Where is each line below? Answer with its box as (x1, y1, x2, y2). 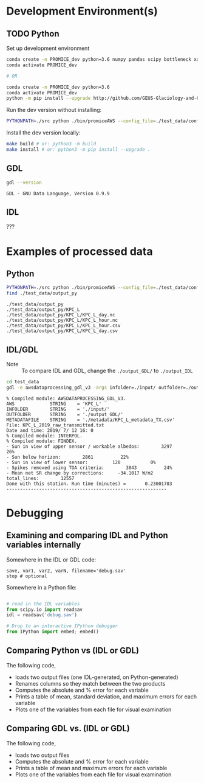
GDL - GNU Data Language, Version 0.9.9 (6, 190, 110, 197)
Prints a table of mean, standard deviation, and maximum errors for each (15, 692, 197, 700)
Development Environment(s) (6, 4, 158, 18)
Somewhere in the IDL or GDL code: (6, 555, 97, 563)
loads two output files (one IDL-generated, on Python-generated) (15, 673, 178, 681)
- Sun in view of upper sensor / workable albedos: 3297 (6, 443, 172, 450)
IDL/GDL (6, 344, 38, 355)
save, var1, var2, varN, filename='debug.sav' (6, 568, 126, 574)
